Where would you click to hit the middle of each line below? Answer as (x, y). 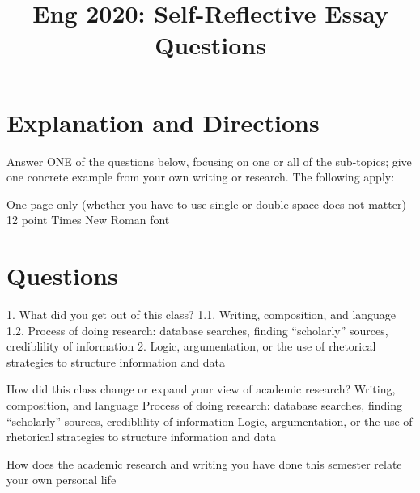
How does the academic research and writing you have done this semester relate (204, 463)
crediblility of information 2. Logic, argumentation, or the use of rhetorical (191, 346)
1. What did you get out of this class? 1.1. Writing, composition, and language (202, 314)
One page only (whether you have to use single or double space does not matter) (206, 204)
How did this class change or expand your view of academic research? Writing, (201, 389)
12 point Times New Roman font (88, 220)
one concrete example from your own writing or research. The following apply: (201, 177)
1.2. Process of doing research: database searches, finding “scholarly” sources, (197, 330)
